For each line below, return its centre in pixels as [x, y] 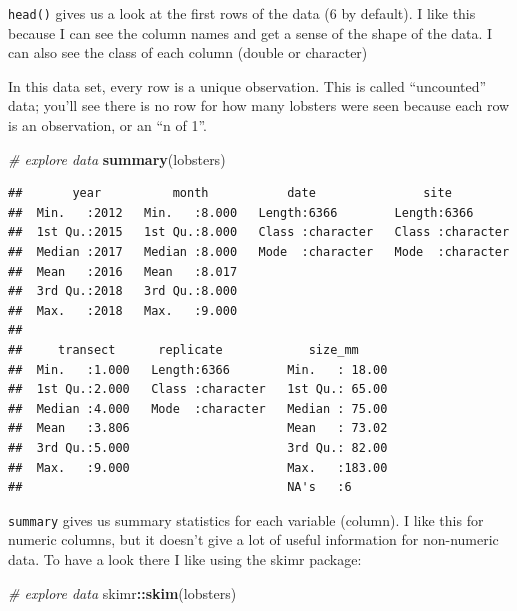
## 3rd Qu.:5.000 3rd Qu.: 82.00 [198, 447]
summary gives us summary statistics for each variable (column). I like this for [246, 519]
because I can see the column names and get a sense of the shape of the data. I [250, 32]
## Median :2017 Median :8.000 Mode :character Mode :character [259, 252]
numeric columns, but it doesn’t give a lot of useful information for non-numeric [253, 539]
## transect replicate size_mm [183, 349]
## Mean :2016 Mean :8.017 [123, 271]
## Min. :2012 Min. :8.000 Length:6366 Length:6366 [241, 212]
